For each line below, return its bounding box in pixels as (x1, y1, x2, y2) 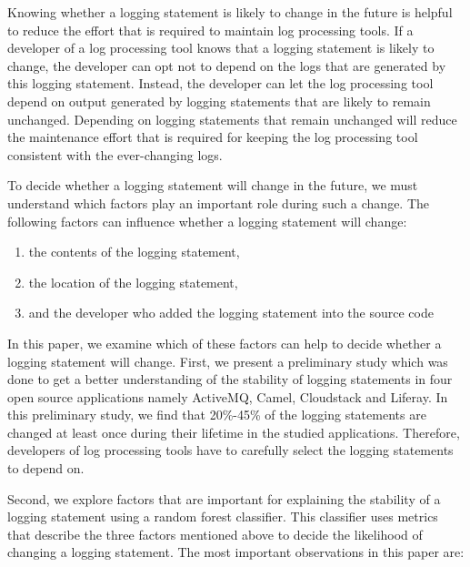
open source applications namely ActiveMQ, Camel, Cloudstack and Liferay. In (7, 387, 448, 406)
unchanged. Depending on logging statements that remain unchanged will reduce (7, 109, 457, 128)
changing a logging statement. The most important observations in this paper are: (7, 542, 465, 562)
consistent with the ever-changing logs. (7, 145, 223, 164)
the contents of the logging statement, (28, 242, 240, 261)
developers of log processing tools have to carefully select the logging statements (7, 440, 454, 460)
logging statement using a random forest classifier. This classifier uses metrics (7, 507, 438, 526)
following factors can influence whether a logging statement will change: (7, 211, 407, 230)
